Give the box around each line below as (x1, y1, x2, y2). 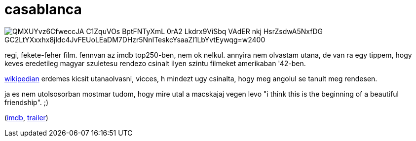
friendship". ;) (4, 98, 49, 106)
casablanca (4, 1, 82, 18)
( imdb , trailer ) (4, 113, 48, 122)
